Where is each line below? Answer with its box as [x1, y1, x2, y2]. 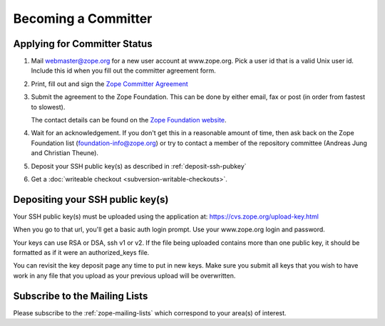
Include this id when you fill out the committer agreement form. [31, 66, 217, 75]
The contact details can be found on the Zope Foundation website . [31, 116, 227, 125]
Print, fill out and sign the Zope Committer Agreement [31, 79, 188, 88]
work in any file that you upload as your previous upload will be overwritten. [13, 271, 236, 280]
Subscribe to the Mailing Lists [13, 290, 148, 302]
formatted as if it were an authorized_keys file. [13, 248, 150, 257]
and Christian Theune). [31, 149, 99, 157]
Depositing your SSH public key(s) [13, 193, 169, 206]
